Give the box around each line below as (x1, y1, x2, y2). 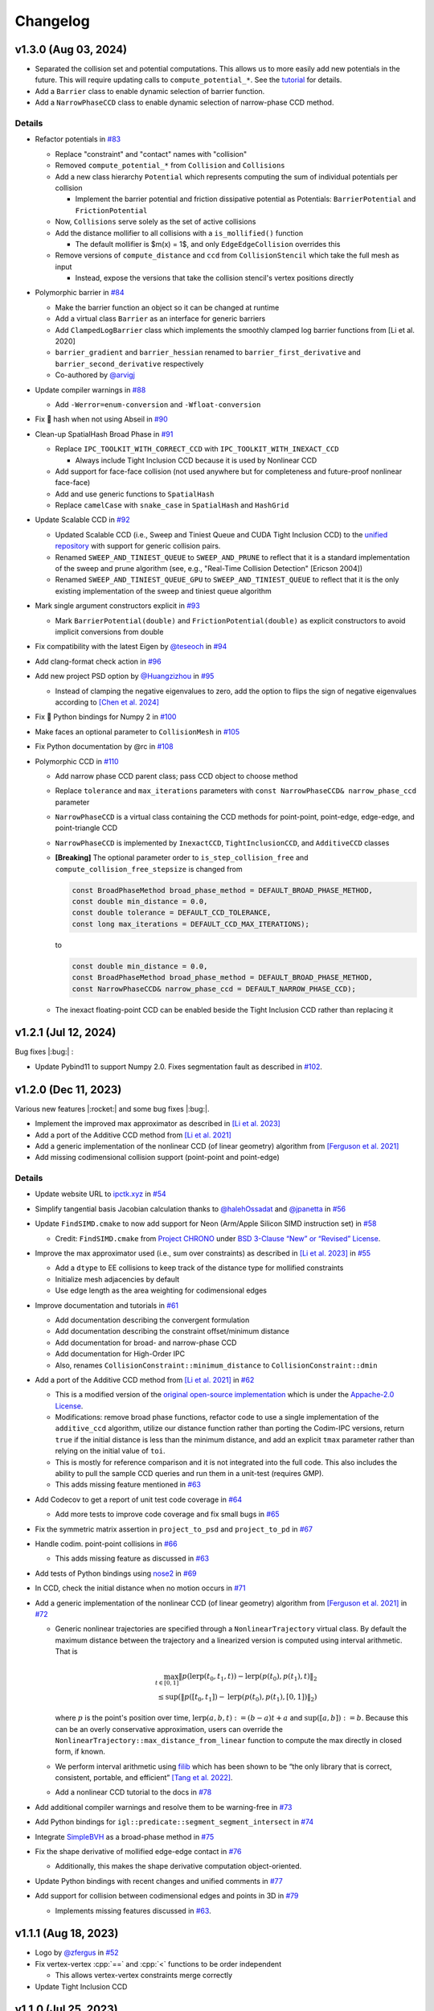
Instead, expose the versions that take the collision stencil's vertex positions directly (75, 273, 354, 283)
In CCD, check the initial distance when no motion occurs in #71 (35, 1583, 246, 1593)
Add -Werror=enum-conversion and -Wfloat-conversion (55, 399, 261, 409)
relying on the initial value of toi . (55, 1446, 166, 1456)
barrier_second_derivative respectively (55, 359, 204, 368)
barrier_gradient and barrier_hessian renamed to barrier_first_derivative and (55, 348, 361, 357)
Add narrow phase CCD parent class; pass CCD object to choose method (55, 771, 298, 780)
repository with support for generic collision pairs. (55, 541, 221, 551)
